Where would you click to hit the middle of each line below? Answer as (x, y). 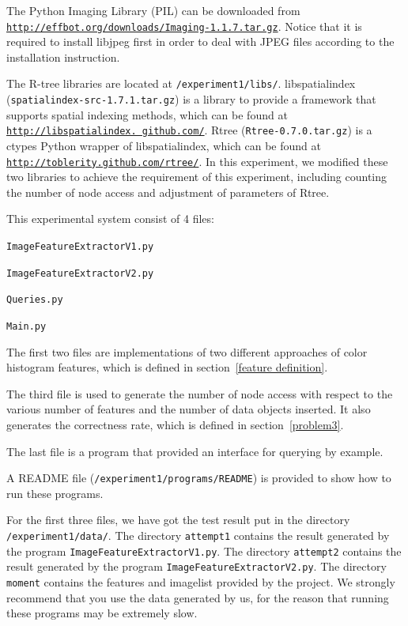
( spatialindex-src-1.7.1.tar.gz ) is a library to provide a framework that (191, 99)
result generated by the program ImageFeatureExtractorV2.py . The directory (196, 566)
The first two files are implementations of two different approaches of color (187, 351)
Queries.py (35, 300)
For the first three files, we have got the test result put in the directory (178, 520)
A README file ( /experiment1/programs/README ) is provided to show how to (199, 478)
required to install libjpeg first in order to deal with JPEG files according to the (200, 41)
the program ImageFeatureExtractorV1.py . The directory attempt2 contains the (204, 551)
